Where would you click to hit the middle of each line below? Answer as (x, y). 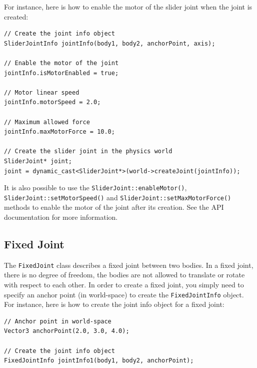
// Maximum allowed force (47, 122)
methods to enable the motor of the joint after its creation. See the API (114, 207)
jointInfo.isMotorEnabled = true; (61, 73)
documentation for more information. (61, 217)
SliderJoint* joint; (38, 161)
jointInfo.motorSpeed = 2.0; (52, 102)
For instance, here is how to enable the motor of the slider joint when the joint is (128, 7)
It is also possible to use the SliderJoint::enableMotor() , (95, 188)
